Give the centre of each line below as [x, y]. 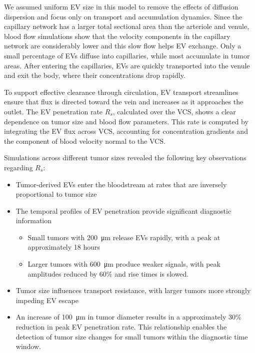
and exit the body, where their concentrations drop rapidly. [95, 75]
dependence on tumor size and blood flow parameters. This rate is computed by [126, 121]
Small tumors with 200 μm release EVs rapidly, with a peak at [124, 237]
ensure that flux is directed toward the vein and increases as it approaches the [124, 102]
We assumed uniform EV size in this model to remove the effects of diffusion [121, 6]
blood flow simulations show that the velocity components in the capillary [117, 36]
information [34, 220]
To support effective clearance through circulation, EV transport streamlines [121, 92]
